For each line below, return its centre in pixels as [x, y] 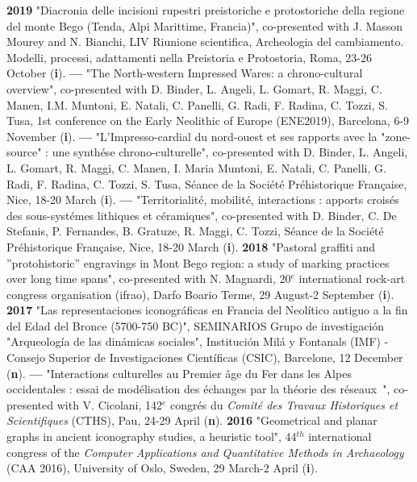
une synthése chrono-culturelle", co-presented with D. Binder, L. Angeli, [230, 152]
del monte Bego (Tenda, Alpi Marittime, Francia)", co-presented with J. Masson [205, 25]
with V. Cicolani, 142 [110, 404]
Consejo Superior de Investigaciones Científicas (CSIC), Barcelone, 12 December [205, 357]
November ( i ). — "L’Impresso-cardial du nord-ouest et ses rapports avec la [192, 136]
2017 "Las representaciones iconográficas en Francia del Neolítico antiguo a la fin [207, 310]
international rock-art [352, 278]
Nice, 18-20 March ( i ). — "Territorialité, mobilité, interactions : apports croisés [203, 199]
